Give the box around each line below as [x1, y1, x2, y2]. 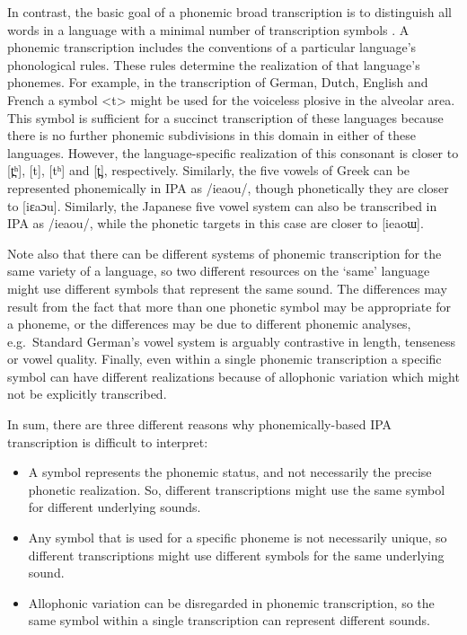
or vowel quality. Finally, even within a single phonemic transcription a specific [7, 349, 442, 368]
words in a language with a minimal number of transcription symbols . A [7, 20, 410, 39]
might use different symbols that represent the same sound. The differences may [7, 278, 447, 297]
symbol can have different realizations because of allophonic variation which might [7, 366, 460, 385]
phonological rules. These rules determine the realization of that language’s [7, 55, 420, 74]
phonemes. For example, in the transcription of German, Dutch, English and [7, 73, 428, 92]
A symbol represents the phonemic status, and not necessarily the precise [28, 463, 432, 481]
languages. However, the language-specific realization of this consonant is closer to [7, 143, 459, 162]
